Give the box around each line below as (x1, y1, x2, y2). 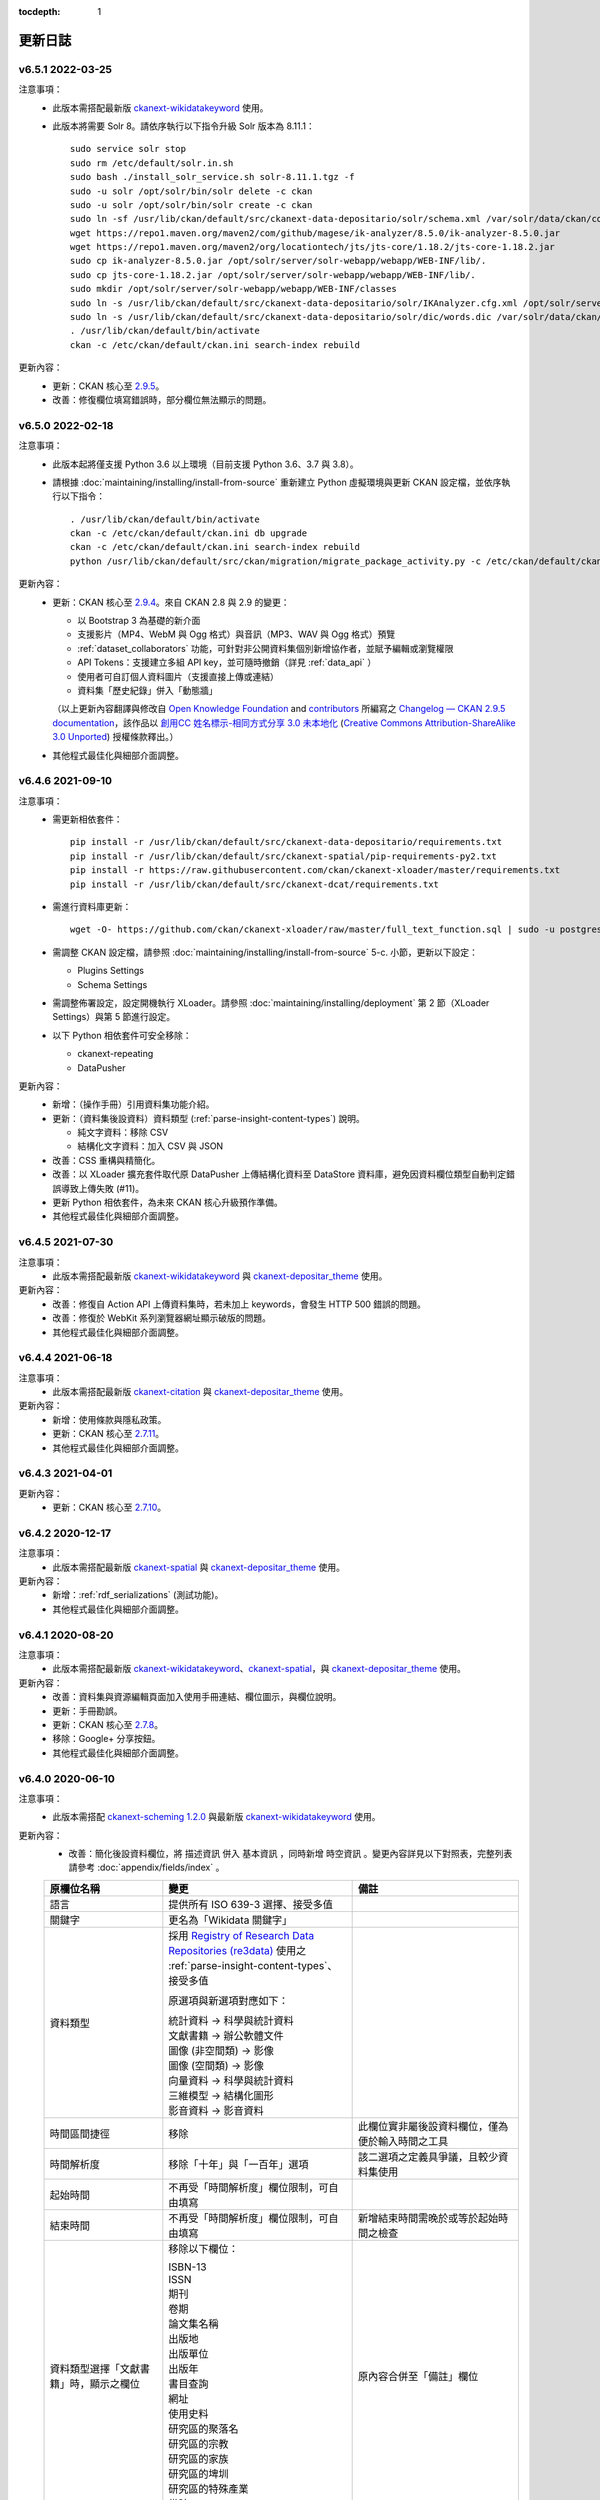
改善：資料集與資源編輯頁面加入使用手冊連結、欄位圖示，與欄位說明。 (52, 1691, 342, 1703)
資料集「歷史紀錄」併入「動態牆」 (77, 684, 218, 696)
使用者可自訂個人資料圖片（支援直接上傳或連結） (77, 670, 279, 682)
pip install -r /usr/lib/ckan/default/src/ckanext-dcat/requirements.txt (70, 878, 440, 890)
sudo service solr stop (70, 143, 187, 155)
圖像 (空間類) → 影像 (168, 2058, 264, 2072)
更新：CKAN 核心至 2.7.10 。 (52, 1501, 167, 1514)
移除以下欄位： (168, 2241, 239, 2255)
